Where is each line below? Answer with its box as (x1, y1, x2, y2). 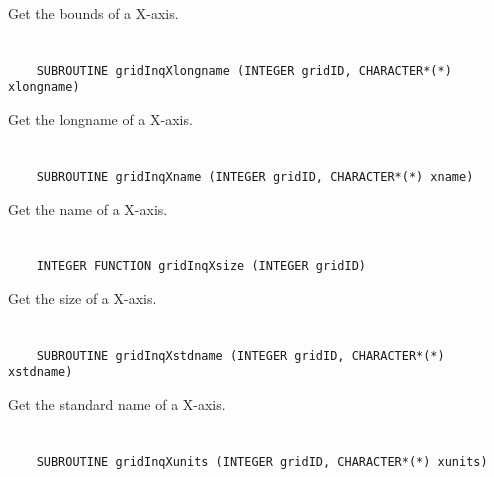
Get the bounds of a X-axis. (8, 3, 179, 23)
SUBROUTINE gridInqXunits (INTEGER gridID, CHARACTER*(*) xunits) (36, 454, 488, 469)
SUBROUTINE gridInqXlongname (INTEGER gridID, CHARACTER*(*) (36, 63, 452, 78)
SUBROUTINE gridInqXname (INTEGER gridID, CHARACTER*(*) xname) (36, 169, 474, 184)
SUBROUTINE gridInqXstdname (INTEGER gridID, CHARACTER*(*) (36, 348, 445, 363)
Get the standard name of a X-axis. (8, 394, 226, 415)
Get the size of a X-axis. (8, 287, 157, 308)
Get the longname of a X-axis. (8, 109, 193, 130)
